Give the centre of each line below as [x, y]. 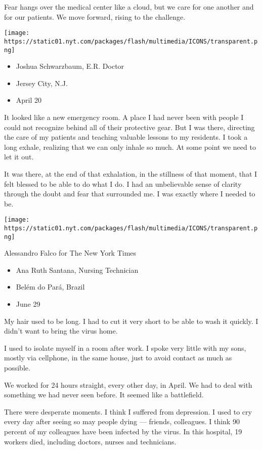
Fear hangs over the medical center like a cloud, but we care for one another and [129, 7]
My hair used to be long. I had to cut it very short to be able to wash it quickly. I [131, 321]
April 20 [29, 100]
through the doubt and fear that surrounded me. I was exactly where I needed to [130, 194]
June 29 [28, 304]
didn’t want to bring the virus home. [61, 331]
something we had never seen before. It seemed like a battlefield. [104, 395]
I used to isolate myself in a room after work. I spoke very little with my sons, [125, 347]
